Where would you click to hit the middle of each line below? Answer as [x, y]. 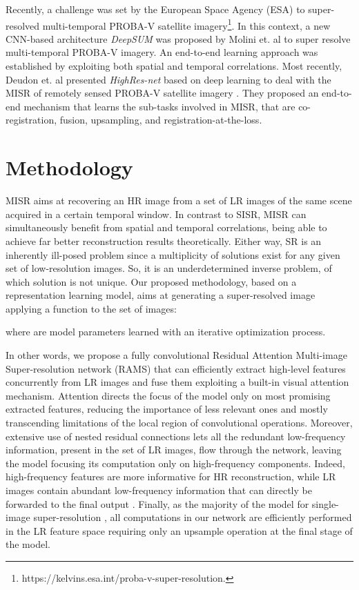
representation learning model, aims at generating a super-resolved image [161, 295]
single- [325, 503]
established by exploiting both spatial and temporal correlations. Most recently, [174, 66]
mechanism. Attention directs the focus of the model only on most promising [168, 395]
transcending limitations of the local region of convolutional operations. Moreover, [179, 423]
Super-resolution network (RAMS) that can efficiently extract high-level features [176, 368]
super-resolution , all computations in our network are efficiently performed [193, 517]
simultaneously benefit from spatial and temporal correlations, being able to [166, 227]
